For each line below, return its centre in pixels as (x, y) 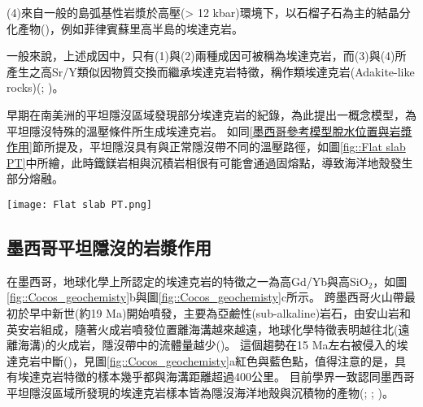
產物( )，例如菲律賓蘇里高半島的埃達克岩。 (130, 28)
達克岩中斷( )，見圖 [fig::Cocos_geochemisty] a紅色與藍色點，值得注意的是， (201, 360)
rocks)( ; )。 (35, 87)
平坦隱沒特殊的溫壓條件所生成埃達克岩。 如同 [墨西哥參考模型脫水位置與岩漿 (209, 130)
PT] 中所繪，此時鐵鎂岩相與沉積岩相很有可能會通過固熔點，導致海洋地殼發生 (210, 162)
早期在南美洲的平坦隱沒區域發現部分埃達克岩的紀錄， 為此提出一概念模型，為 (211, 114)
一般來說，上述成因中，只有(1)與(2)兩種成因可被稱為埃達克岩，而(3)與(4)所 (207, 56)
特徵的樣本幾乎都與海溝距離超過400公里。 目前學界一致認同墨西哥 (239, 377)
